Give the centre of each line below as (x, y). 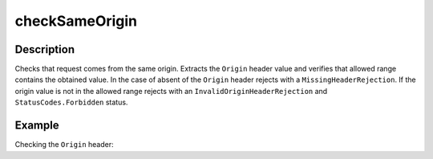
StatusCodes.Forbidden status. (71, 102)
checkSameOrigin (76, 21)
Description (45, 49)
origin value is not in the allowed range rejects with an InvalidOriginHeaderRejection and (171, 91)
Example (37, 126)
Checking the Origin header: (64, 145)
